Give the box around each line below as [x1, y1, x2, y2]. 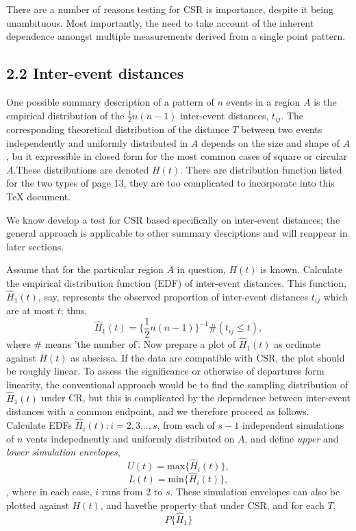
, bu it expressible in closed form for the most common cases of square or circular [6, 149, 348, 163]
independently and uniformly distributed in [6, 135, 188, 150]
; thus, [60, 303, 88, 318]
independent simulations [242, 418, 344, 432]
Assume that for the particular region [6, 262, 164, 276]
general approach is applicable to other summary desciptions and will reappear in [6, 226, 348, 240]
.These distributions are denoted [13, 162, 149, 176]
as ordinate [274, 337, 321, 351]
